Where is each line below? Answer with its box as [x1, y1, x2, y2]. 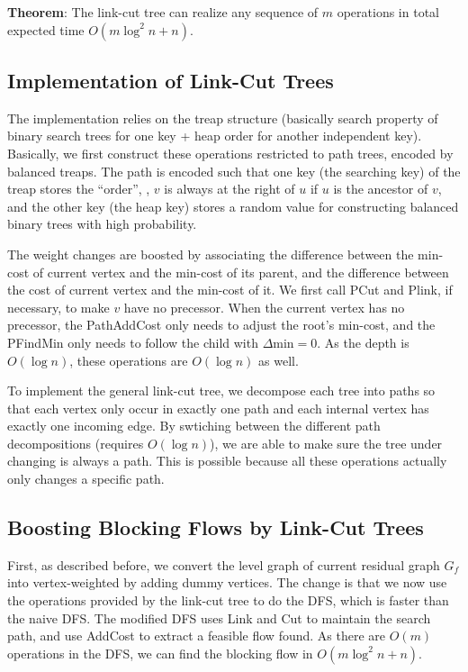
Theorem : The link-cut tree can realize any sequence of [7, 3, 319, 21]
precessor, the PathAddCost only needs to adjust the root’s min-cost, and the [7, 315, 436, 334]
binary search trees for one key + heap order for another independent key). [7, 126, 422, 145]
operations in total [337, 3, 439, 21]
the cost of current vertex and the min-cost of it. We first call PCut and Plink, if [7, 280, 453, 299]
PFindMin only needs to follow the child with [7, 332, 258, 351]
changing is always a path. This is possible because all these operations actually [7, 451, 447, 470]
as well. [258, 350, 299, 369]
